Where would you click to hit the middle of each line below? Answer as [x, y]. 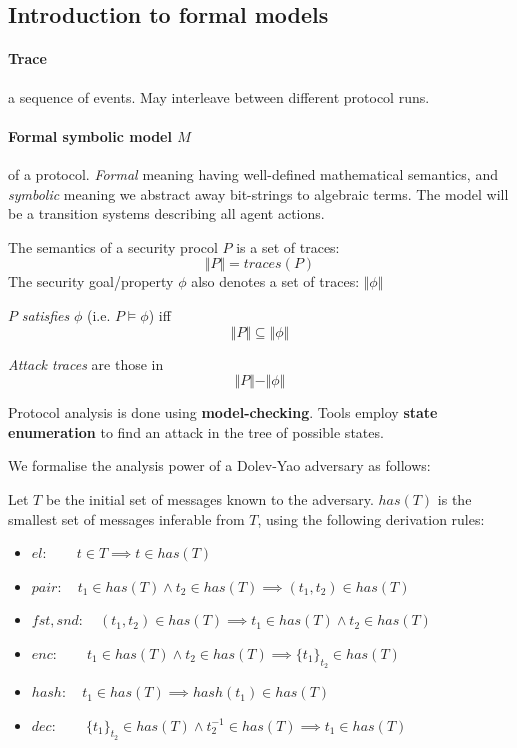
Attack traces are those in [86, 363]
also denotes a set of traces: [275, 281]
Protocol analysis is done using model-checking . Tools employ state [223, 412]
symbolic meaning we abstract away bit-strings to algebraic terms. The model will [258, 193]
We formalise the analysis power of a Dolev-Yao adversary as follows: [219, 465]
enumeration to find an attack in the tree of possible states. [196, 431]
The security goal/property [91, 281]
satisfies [45, 314]
